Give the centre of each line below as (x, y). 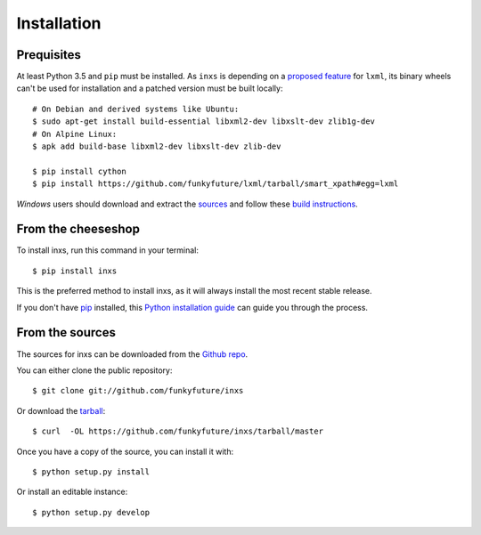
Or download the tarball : (61, 410)
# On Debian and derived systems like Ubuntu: (136, 109)
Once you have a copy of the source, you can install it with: (125, 451)
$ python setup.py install (91, 471)
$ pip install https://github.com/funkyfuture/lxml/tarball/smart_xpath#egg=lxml (216, 184)
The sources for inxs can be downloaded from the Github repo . (132, 354)
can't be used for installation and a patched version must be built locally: (150, 88)
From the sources (66, 332)
